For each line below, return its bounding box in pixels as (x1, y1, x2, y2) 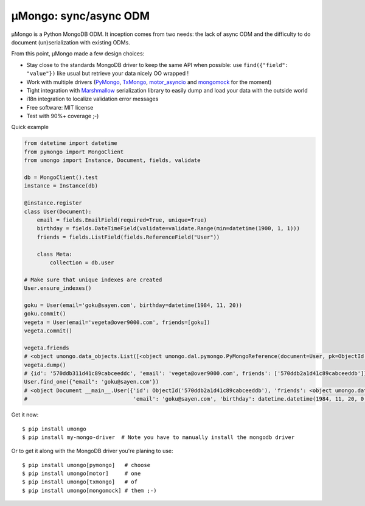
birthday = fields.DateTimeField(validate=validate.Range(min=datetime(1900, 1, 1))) (36, 225, 301, 232)
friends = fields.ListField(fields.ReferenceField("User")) (36, 233, 220, 241)
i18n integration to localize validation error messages (26, 95, 159, 103)
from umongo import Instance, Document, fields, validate (24, 157, 201, 164)
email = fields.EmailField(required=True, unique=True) (36, 216, 207, 223)
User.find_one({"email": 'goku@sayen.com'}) (24, 378, 159, 385)
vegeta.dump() (24, 361, 66, 368)
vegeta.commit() (24, 328, 73, 334)
